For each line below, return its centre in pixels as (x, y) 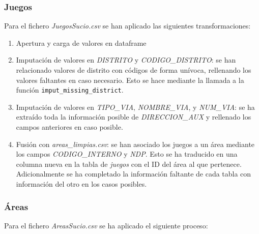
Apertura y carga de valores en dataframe (81, 42)
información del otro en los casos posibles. (81, 184)
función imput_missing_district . (70, 90)
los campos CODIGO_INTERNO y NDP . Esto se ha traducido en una (127, 154)
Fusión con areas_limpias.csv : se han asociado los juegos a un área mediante (135, 144)
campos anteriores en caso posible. (69, 127)
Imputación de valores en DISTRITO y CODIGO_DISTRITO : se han (126, 60)
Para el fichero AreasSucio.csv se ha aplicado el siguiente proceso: (106, 225)
